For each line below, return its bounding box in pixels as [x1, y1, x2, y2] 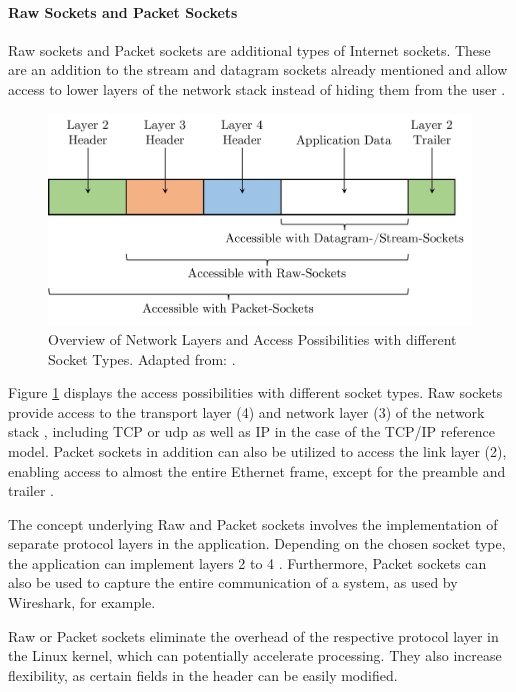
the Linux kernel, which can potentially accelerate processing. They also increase [8, 645, 502, 666]
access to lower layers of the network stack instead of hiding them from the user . [8, 78, 506, 99]
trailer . [8, 480, 54, 501]
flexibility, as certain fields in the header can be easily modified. [8, 664, 398, 685]
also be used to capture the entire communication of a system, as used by [8, 572, 458, 593]
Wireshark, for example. [8, 592, 156, 613]
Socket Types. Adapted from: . [48, 348, 236, 369]
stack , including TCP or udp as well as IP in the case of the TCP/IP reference [8, 421, 495, 442]
